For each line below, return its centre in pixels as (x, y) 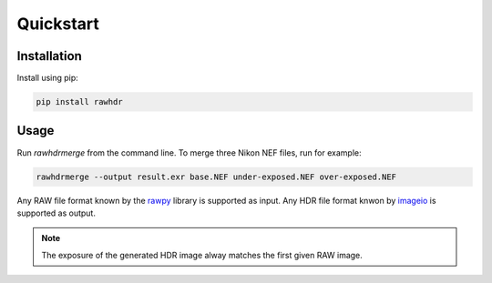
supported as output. (56, 213)
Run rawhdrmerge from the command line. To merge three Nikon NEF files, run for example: (189, 152)
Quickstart (58, 24)
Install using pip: (48, 78)
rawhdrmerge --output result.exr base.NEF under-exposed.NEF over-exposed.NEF (216, 177)
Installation (49, 56)
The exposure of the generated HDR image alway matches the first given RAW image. (202, 255)
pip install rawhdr (79, 102)
